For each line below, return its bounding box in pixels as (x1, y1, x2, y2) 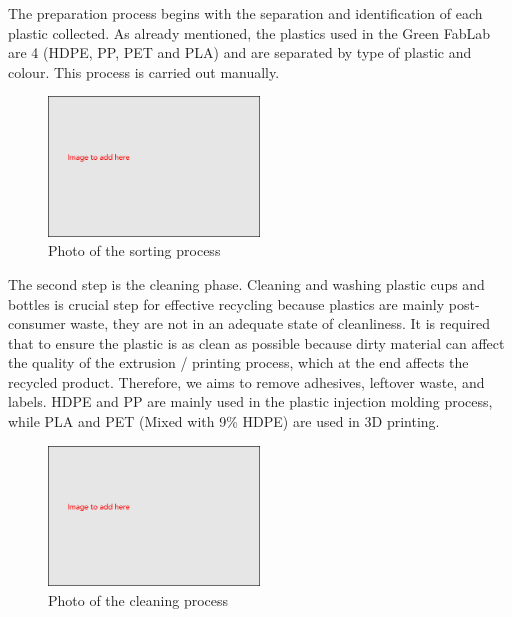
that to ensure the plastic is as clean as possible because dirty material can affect (8, 332, 505, 353)
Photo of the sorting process (48, 240, 221, 261)
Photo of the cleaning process (48, 589, 229, 610)
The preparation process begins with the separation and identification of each (8, 3, 483, 23)
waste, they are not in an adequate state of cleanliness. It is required (70, 313, 491, 334)
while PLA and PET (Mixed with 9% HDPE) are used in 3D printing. (8, 411, 440, 432)
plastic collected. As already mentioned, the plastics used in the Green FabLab (8, 22, 490, 43)
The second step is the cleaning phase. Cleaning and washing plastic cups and (8, 273, 485, 294)
